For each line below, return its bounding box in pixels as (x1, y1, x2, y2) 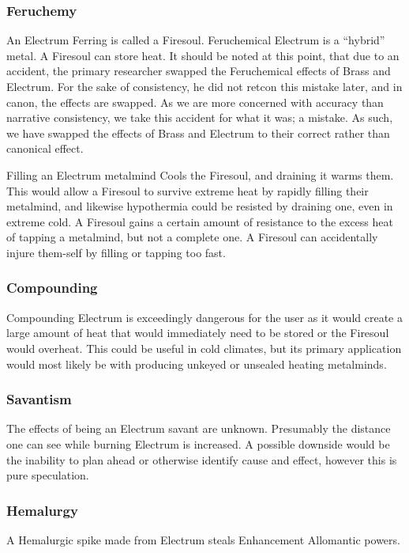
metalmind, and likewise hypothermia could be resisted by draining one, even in (6, 198, 393, 214)
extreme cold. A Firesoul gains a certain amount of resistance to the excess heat (6, 213, 393, 229)
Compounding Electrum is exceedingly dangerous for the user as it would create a (6, 309, 403, 325)
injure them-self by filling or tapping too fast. (6, 244, 226, 260)
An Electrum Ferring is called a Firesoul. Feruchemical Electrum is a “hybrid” (6, 32, 385, 48)
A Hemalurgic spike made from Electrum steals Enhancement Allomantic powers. (6, 531, 400, 547)
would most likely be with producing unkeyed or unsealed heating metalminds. (6, 355, 387, 372)
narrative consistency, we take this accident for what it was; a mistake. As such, (6, 109, 393, 126)
